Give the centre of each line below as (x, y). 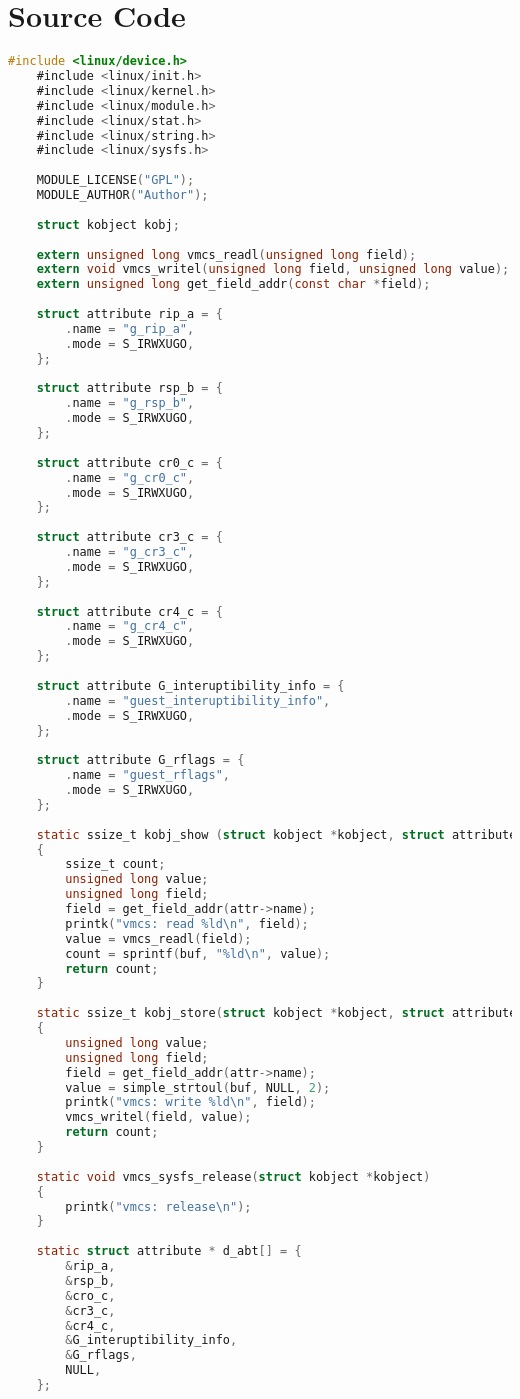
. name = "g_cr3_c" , (130, 552)
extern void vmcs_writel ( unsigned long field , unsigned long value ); (273, 269)
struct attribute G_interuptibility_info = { (190, 685)
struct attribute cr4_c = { (129, 611)
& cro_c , (90, 1295)
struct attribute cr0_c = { (129, 462)
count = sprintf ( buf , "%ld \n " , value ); (198, 953)
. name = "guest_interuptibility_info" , (198, 700)
